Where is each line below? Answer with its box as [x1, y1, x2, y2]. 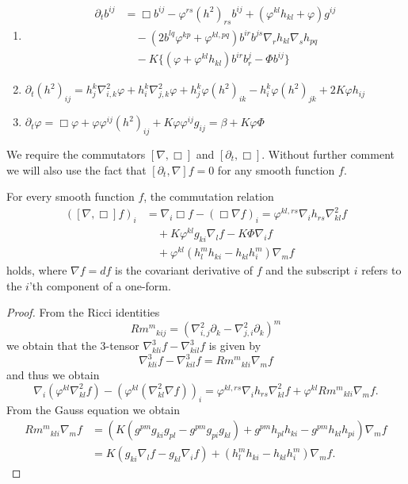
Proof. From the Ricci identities [6, 304, 160, 321]
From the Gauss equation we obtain [6, 401, 181, 417]
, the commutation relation [143, 188, 274, 205]
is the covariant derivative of [115, 262, 254, 278]
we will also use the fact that [6, 161, 147, 178]
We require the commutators [6, 145, 146, 162]
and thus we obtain [6, 367, 100, 383]
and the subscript [265, 262, 350, 278]
